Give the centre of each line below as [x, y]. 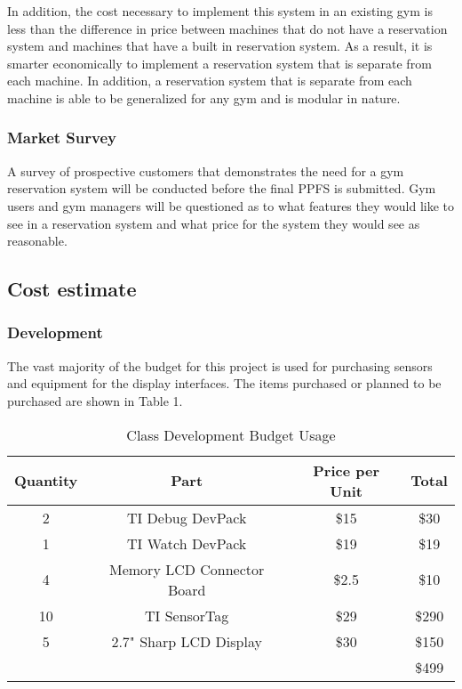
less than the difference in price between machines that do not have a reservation [227, 28]
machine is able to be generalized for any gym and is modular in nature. [204, 97]
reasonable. [37, 241]
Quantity [46, 481]
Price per [346, 470]
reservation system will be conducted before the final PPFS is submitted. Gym [222, 188]
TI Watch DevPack [187, 543]
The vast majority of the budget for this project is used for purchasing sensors [220, 365]
